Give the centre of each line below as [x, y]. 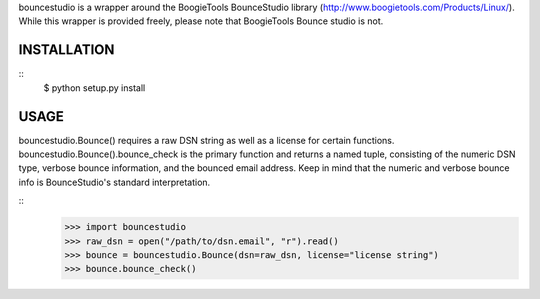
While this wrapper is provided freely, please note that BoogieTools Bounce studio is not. [201, 21]
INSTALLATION [66, 50]
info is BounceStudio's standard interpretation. [114, 182]
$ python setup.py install [94, 87]
